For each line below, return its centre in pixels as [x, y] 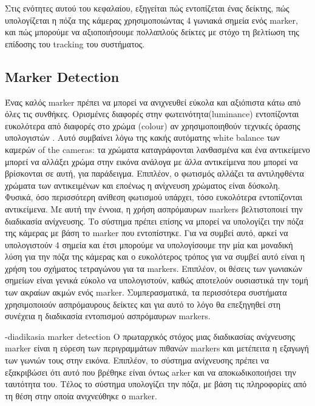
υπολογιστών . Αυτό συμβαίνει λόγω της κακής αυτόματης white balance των [142, 137]
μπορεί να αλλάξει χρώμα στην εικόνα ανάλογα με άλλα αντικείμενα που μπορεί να [151, 161]
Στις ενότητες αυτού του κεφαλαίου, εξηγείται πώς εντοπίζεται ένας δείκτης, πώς [147, 8]
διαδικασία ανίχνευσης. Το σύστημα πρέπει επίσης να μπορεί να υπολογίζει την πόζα [154, 221]
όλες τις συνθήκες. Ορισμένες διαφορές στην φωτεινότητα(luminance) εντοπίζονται [152, 114]
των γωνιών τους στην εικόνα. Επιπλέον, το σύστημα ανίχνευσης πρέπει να [137, 360]
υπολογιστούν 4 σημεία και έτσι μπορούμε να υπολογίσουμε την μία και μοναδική [149, 244]
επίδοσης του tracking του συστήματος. [75, 43]
